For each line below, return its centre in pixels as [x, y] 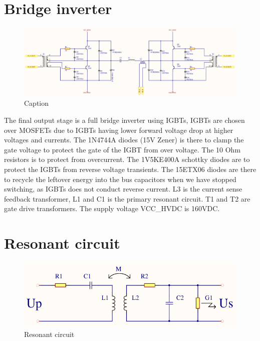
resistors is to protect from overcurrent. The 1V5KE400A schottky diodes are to [127, 159]
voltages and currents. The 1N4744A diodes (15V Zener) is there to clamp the [124, 140]
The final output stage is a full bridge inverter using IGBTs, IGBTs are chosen [124, 120]
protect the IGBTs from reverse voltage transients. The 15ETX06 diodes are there [130, 169]
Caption [37, 103]
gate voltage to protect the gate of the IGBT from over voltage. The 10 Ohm [122, 149]
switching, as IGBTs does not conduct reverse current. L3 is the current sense [123, 189]
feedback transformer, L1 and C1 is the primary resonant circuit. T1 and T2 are [127, 198]
